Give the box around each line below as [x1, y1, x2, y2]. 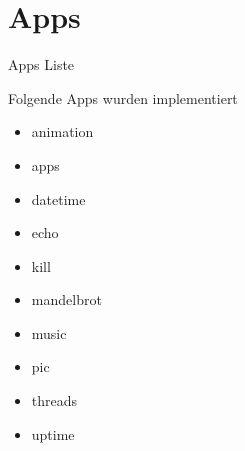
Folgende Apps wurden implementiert [8, 87, 238, 108]
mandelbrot [31, 289, 102, 310]
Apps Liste [8, 54, 75, 75]
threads [31, 390, 78, 411]
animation [31, 121, 94, 142]
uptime [31, 423, 75, 444]
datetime [31, 188, 86, 209]
